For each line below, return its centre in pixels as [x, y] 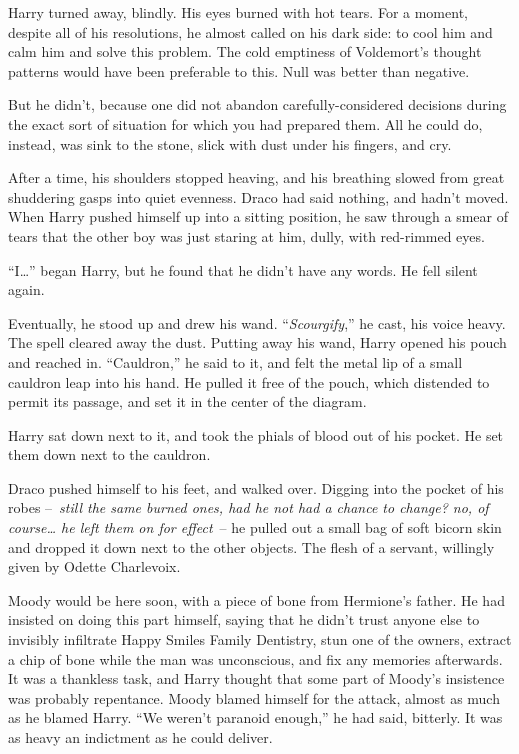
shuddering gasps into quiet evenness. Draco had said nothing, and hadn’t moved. [258, 196]
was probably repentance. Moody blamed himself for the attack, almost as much [254, 697]
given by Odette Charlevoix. [94, 566]
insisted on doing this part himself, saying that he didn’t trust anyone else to [244, 619]
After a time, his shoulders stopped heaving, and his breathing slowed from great [256, 177]
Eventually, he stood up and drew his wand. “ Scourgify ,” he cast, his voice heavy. [257, 322]
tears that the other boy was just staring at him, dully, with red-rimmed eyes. [246, 235]
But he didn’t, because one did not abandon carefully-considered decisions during [257, 104]
